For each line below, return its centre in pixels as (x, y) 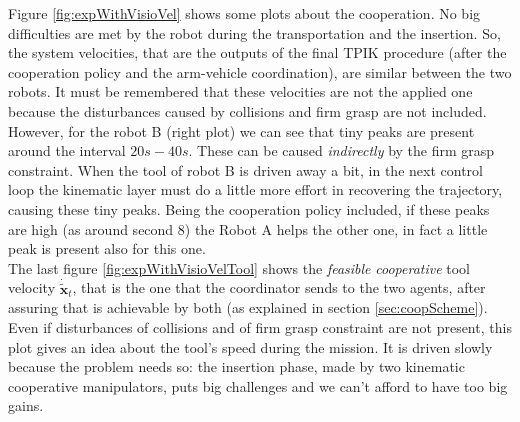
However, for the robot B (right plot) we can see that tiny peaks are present (241, 130)
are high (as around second (91, 228)
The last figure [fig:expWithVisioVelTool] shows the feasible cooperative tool (239, 267)
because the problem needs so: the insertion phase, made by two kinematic (236, 366)
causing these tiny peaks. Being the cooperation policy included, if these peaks (249, 208)
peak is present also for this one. (107, 248)
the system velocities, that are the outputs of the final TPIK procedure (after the (257, 52)
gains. (26, 405)
